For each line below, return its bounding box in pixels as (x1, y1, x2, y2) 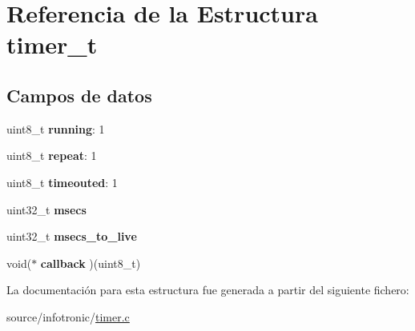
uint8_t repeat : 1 (6, 147, 97, 164)
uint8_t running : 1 (6, 120, 105, 137)
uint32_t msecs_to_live (6, 228, 137, 245)
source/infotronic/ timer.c (6, 308, 130, 325)
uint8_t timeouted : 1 (6, 173, 118, 190)
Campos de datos (6, 82, 152, 107)
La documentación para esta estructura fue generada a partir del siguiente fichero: (6, 281, 409, 298)
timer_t (6, 28, 98, 61)
